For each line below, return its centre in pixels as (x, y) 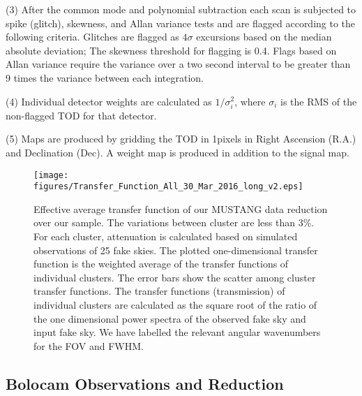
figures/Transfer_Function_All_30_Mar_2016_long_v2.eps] (168, 187)
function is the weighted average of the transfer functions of (161, 264)
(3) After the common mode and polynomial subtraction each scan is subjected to (181, 9)
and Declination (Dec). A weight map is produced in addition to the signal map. (178, 152)
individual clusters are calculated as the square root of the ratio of (175, 304)
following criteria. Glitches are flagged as (92, 37)
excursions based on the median (264, 37)
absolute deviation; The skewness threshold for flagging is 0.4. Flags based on (171, 50)
